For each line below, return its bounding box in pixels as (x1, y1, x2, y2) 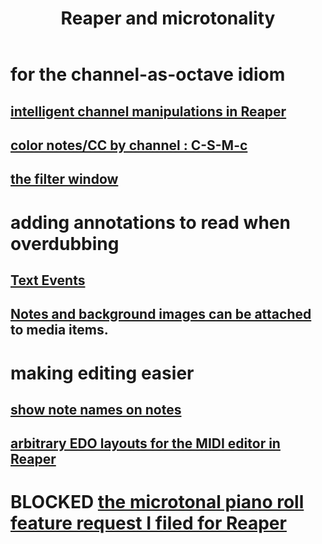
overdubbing (10, 232, 120, 255)
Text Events (10, 272, 86, 289)
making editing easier (10, 362, 195, 384)
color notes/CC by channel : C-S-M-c (10, 137, 248, 154)
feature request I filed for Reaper (10, 512, 287, 535)
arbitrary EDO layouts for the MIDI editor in (10, 435, 281, 452)
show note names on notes (10, 401, 182, 418)
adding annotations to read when (10, 211, 291, 234)
